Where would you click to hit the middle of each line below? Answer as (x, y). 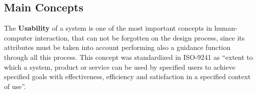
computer (18, 37)
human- (226, 28)
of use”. (15, 86)
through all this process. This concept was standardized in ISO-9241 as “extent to (128, 57)
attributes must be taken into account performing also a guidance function (117, 47)
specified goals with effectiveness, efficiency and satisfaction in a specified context (128, 76)
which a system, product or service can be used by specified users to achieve (120, 67)
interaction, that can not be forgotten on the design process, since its (140, 37)
